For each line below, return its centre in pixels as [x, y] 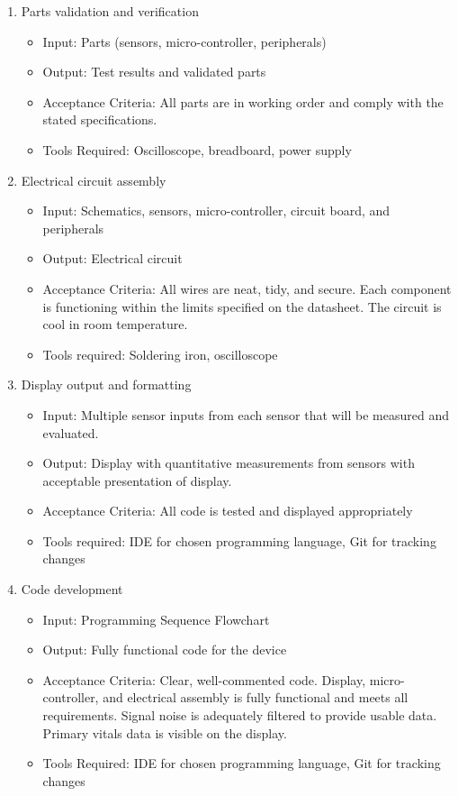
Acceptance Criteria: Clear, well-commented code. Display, [204, 679]
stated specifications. [100, 119]
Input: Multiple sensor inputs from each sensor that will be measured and [246, 414]
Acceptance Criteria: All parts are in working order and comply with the [243, 101]
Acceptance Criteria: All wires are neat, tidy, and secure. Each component [247, 288]
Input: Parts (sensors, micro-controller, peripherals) [184, 41]
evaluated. [71, 432]
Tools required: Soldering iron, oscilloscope [160, 354]
